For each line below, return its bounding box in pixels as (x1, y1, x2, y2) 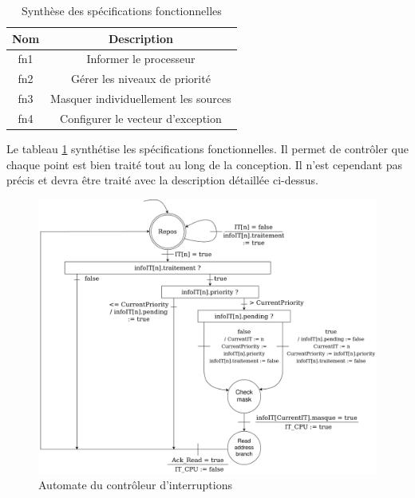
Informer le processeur (86, 50, 196, 67)
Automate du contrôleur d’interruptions (38, 476, 232, 493)
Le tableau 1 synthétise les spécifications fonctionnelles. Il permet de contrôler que (6, 140, 409, 157)
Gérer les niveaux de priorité (70, 70, 211, 87)
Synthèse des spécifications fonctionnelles (21, 2, 222, 18)
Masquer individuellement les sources (50, 90, 231, 107)
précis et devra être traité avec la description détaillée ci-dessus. (6, 172, 318, 188)
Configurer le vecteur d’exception (60, 109, 222, 126)
